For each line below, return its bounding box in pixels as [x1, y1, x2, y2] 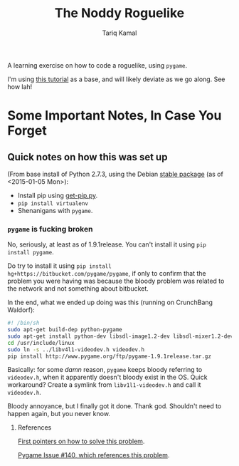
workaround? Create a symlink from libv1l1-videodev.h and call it [7, 380, 201, 389]
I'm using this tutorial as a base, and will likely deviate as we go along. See [7, 75, 225, 83]
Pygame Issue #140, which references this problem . [17, 451, 170, 460]
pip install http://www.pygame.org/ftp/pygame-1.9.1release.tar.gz [7, 353, 212, 360]
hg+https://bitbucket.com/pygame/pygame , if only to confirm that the [7, 269, 206, 278]
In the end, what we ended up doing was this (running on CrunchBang [7, 298, 213, 307]
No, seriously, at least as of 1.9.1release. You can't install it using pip [7, 240, 206, 249]
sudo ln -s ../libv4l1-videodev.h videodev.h [7, 346, 144, 353]
